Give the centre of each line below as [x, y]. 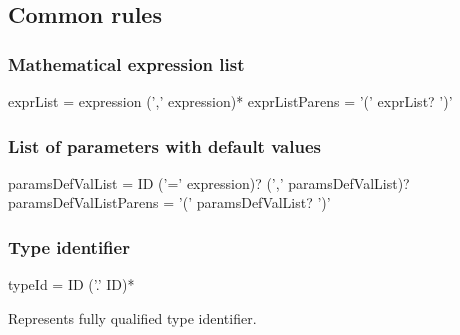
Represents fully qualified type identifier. [132, 317]
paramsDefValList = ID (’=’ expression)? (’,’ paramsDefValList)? [209, 182]
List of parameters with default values [164, 145]
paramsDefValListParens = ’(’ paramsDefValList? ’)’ [169, 202]
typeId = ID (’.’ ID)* [71, 284]
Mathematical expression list [126, 63]
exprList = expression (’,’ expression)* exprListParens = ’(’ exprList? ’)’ [230, 101]
